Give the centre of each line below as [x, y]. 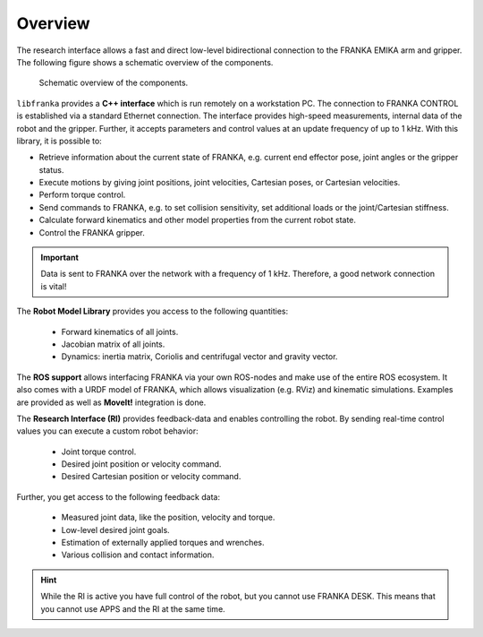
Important [60, 258]
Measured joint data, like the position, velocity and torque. [168, 517]
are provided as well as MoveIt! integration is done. [111, 402]
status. [51, 169]
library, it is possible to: [59, 141]
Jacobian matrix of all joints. [113, 344]
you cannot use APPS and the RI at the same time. [133, 608]
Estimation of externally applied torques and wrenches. [163, 543]
